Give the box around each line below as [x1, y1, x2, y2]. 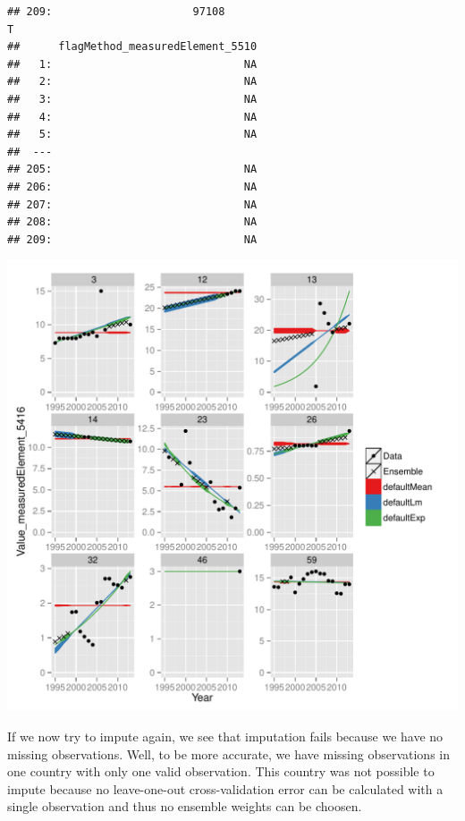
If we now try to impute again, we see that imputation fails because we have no [7, 726, 444, 745]
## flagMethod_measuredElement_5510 [7, 40, 258, 54]
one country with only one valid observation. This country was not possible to [7, 762, 435, 781]
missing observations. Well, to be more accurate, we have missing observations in [7, 744, 450, 763]
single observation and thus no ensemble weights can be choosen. [7, 797, 362, 816]
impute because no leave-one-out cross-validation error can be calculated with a [7, 779, 444, 798]
